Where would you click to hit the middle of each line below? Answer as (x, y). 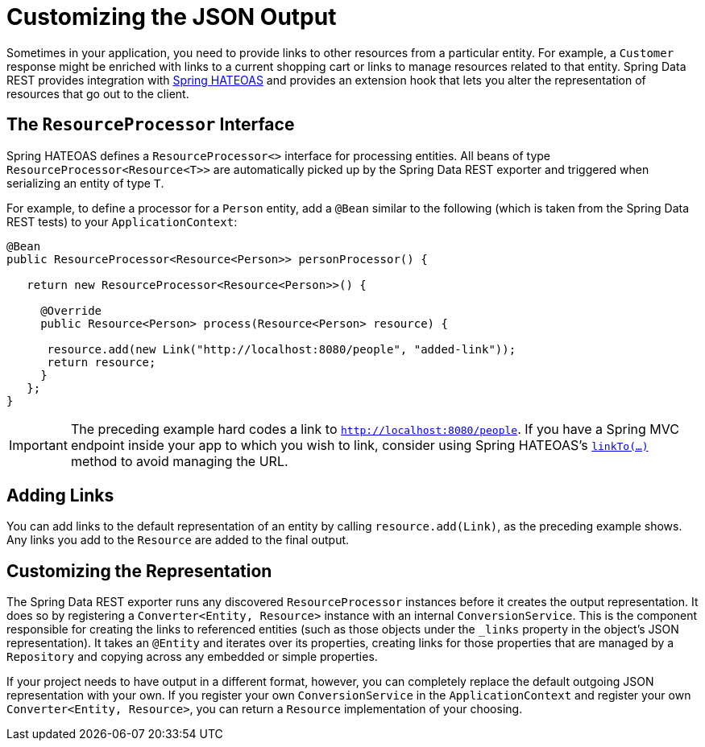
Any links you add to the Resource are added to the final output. (178, 540)
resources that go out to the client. (98, 93)
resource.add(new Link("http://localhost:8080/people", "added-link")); (282, 349)
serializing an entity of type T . (85, 183)
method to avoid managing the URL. (179, 461)
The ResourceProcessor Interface (151, 125)
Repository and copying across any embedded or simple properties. (192, 657)
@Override (71, 310)
